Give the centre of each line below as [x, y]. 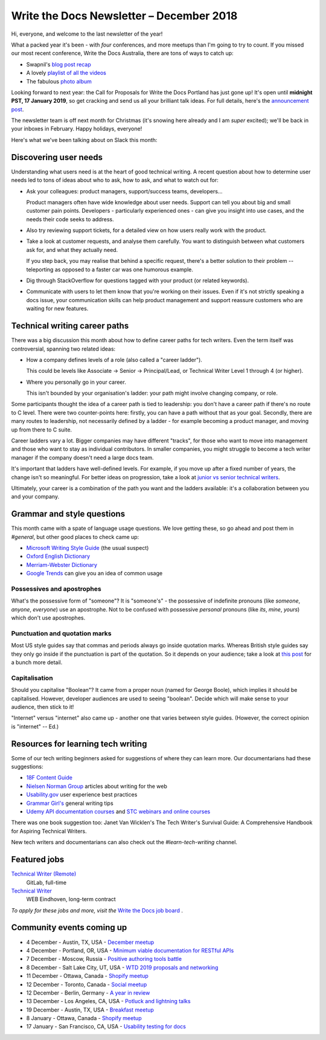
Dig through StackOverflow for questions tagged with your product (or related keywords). [138, 280]
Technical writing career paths [70, 326]
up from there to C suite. [42, 430]
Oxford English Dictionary [58, 557]
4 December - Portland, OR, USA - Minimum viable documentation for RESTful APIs [130, 950]
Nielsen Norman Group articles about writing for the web [97, 786]
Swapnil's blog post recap [59, 64]
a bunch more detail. [37, 662]
